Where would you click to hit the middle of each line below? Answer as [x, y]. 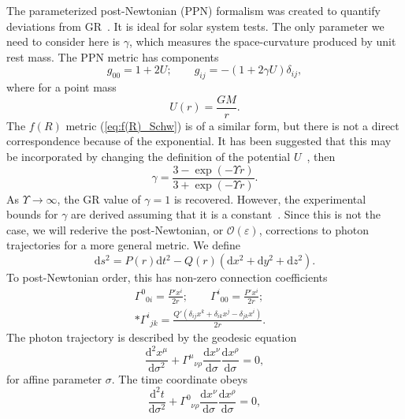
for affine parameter [54, 378]
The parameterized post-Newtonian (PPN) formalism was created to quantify [193, 10]
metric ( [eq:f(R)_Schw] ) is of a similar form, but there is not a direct [232, 125]
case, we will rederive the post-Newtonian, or [115, 229]
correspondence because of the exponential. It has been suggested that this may [199, 141]
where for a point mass [61, 87]
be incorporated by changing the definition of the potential [149, 157]
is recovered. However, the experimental [270, 198]
